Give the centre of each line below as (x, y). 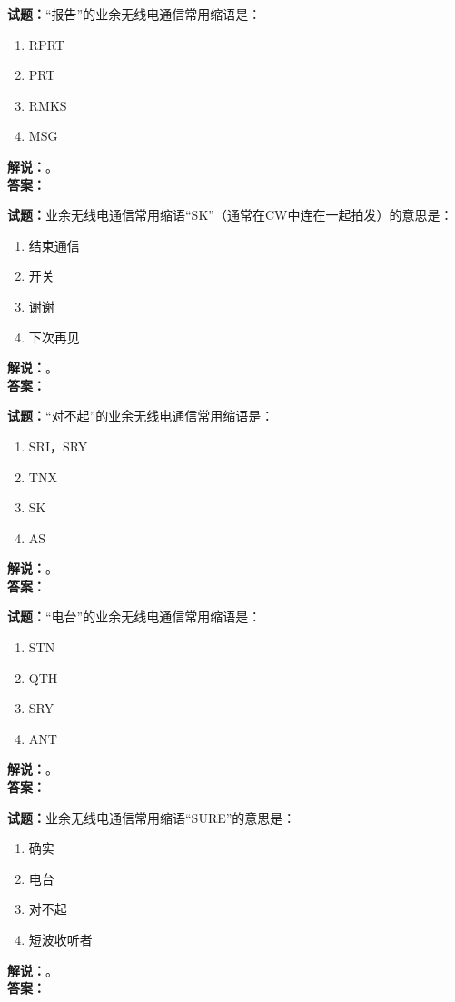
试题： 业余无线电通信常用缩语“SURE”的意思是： (152, 817)
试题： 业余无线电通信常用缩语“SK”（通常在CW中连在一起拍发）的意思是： (230, 215)
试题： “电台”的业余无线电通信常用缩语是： (134, 616)
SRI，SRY (58, 446)
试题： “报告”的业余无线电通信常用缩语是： (134, 14)
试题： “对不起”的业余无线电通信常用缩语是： (141, 416)
